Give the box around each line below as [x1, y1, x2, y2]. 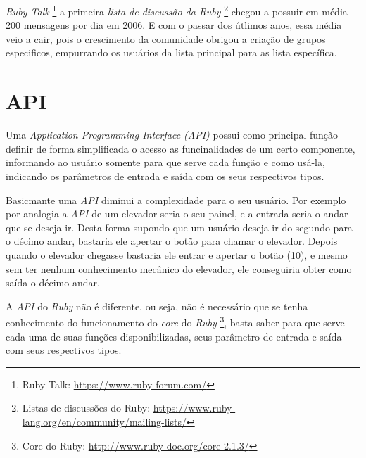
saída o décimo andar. [6, 275, 100, 290]
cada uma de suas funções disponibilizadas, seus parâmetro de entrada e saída [6, 329, 342, 343]
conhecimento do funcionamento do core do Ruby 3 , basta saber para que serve [6, 313, 345, 329]
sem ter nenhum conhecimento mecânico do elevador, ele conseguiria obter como [6, 261, 352, 276]
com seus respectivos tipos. [6, 343, 122, 357]
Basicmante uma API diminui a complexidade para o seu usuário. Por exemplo [6, 192, 346, 207]
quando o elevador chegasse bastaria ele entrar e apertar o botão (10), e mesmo [6, 247, 348, 262]
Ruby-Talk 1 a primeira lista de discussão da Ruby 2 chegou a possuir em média [6, 2, 348, 18]
